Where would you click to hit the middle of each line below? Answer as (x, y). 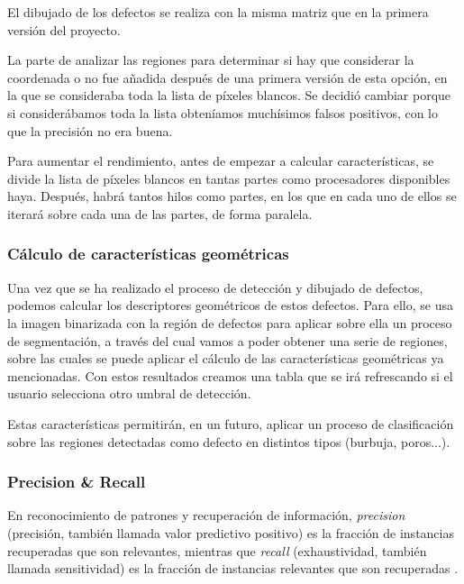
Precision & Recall (77, 482)
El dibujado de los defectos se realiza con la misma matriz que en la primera (218, 12)
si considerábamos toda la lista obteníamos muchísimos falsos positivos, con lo (223, 112)
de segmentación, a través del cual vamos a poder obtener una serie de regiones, (227, 340)
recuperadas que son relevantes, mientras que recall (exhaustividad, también (217, 550)
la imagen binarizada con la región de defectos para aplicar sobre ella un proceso (230, 322)
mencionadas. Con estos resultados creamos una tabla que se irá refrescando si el (230, 375)
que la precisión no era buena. (90, 130)
